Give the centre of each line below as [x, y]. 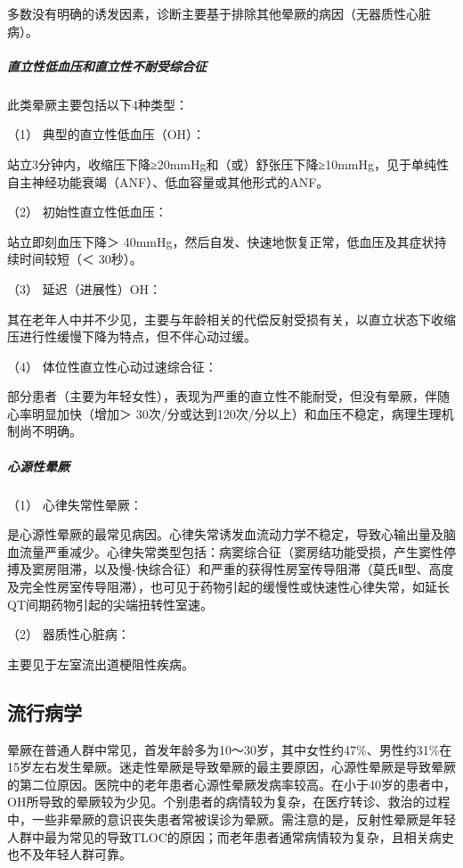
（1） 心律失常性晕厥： [75, 504]
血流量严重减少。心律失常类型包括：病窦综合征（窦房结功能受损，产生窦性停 [231, 551]
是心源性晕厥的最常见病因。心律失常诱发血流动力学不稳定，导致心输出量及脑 [231, 534]
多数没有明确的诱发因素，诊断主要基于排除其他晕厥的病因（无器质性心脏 [219, 13]
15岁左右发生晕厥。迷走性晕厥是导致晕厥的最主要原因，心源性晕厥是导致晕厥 [231, 767]
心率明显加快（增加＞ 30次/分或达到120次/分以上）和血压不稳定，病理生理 [224, 413]
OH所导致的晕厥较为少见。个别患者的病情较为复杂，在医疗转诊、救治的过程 [229, 802]
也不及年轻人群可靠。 [69, 854]
